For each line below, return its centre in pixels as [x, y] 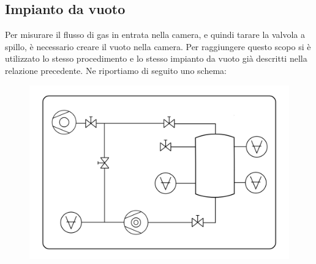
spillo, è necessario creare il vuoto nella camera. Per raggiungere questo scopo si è [158, 46]
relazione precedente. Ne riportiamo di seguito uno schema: [116, 70]
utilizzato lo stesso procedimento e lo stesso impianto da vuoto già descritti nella [156, 58]
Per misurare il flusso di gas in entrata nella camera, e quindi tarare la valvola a [155, 35]
